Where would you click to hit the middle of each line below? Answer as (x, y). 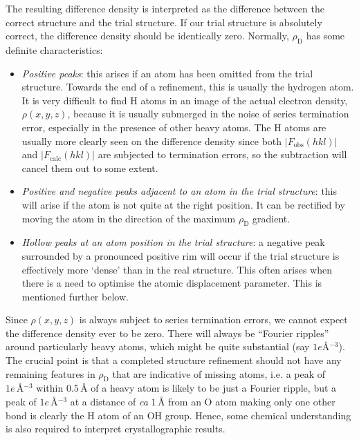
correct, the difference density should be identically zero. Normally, (147, 36)
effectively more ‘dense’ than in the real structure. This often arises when (177, 269)
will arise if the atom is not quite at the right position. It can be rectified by (183, 204)
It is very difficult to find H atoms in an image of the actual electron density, (185, 100)
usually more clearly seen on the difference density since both (152, 141)
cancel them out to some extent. (90, 168)
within (50, 388)
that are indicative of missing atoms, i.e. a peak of (219, 373)
